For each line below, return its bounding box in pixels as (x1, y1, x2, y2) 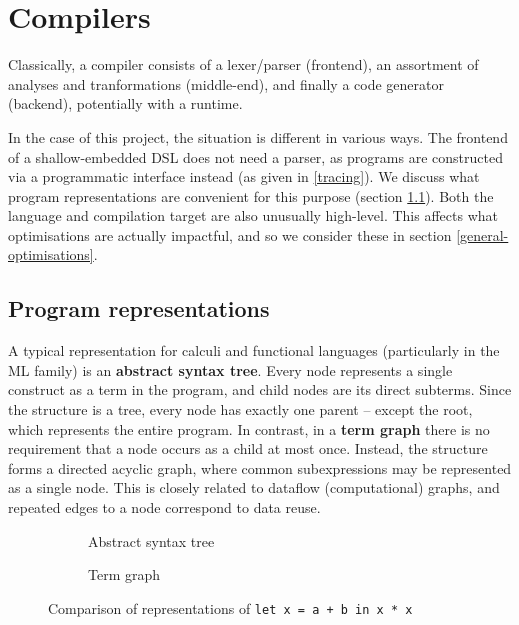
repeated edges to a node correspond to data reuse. (8, 497, 321, 518)
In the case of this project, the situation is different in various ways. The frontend (8, 126, 508, 147)
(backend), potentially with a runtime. (8, 93, 243, 114)
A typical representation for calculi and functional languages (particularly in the (8, 340, 500, 361)
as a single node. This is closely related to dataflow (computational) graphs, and (8, 477, 500, 498)
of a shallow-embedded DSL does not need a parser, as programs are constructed (8, 146, 503, 167)
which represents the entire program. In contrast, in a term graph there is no (8, 418, 490, 439)
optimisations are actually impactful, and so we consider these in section (8, 224, 452, 245)
